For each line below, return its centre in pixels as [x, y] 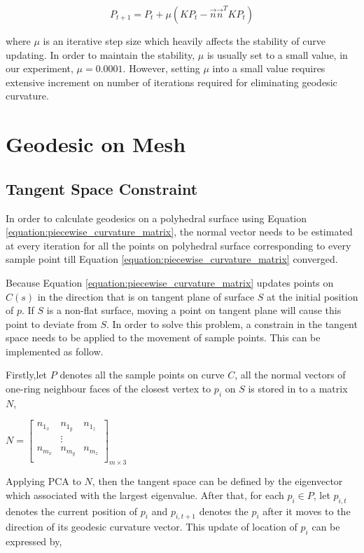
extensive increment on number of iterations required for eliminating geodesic [171, 82]
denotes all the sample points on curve [142, 375]
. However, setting [161, 68]
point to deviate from [51, 323]
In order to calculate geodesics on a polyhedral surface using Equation [156, 218]
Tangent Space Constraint [102, 188]
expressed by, [34, 541]
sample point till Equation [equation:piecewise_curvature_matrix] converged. [172, 259]
